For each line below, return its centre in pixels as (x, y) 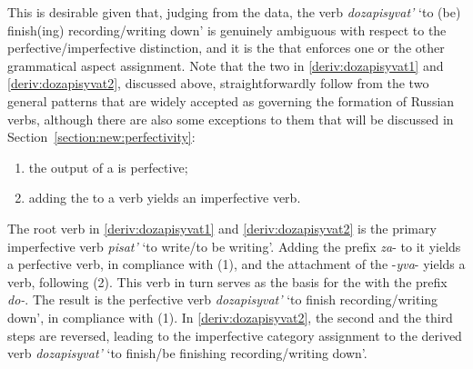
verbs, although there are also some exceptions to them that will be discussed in (231, 119)
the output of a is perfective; (108, 167)
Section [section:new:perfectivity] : (101, 137)
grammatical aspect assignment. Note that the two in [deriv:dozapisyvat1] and (226, 65)
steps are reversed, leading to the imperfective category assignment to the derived (235, 335)
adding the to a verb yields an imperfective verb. (165, 198)
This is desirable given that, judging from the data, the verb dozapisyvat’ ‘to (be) (234, 12)
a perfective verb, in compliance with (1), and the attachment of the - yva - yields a (236, 264)
